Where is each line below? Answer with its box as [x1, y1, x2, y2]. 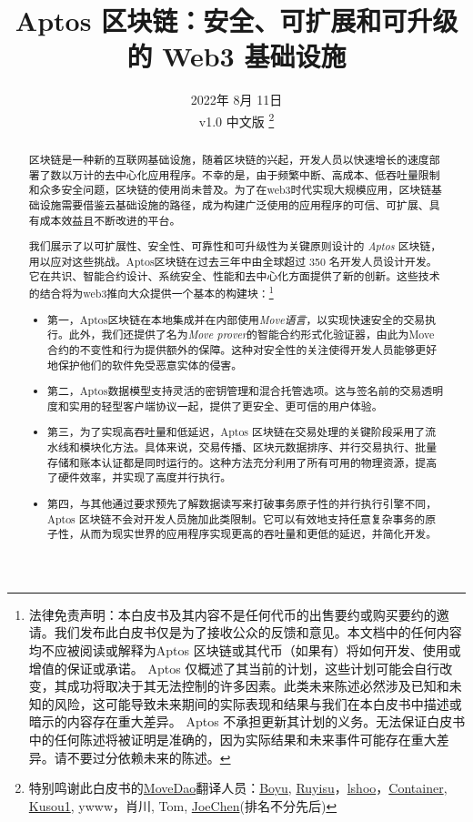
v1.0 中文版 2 [198, 108, 275, 130]
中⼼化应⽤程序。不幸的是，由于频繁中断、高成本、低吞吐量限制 [115, 167, 440, 182]
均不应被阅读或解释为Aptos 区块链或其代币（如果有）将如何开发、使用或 [28, 641, 461, 659]
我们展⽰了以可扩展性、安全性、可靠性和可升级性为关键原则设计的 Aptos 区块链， [28, 238, 442, 254]
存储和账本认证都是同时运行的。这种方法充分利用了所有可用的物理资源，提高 [47, 454, 438, 470]
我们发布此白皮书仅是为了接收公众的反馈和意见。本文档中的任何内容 [54, 623, 462, 642]
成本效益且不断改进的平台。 [39, 212, 181, 228]
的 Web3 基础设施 [126, 37, 347, 75]
